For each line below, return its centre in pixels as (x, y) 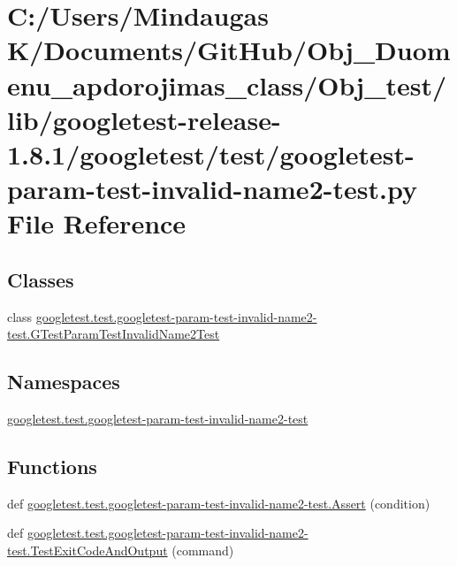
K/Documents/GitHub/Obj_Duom (229, 50)
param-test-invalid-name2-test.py (212, 189)
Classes (41, 279)
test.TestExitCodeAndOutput (88, 551)
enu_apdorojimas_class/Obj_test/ (227, 84)
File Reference (97, 223)
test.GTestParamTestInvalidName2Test (114, 334)
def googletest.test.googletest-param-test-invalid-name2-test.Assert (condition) (219, 503)
